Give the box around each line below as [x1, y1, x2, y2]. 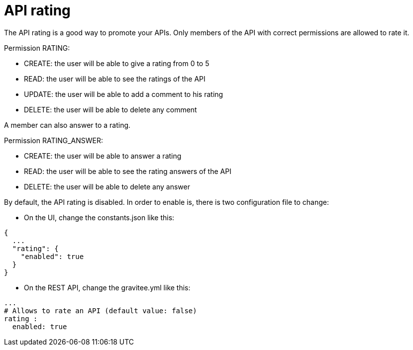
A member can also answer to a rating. [4, 120, 131, 129]
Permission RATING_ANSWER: [4, 136, 103, 145]
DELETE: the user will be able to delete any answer [24, 182, 190, 191]
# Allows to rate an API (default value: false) [4, 306, 197, 315]
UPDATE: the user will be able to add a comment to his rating [24, 89, 223, 98]
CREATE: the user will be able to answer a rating [24, 151, 182, 160]
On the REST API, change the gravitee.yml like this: [24, 283, 191, 292]
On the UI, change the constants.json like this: [24, 213, 175, 222]
